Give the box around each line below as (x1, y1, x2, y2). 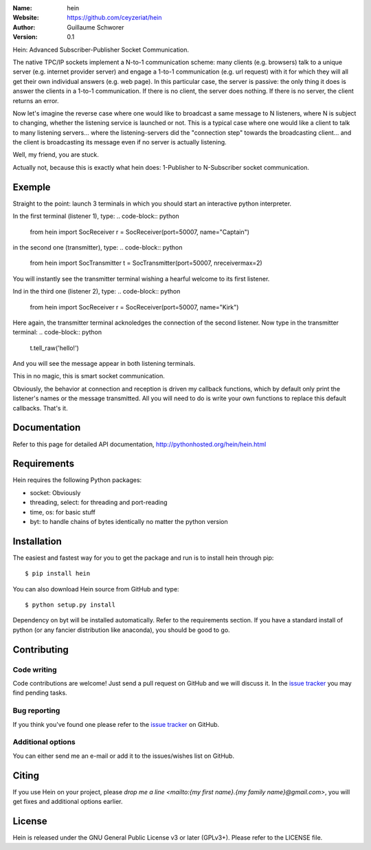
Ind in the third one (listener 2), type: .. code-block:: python (12, 287, 181, 296)
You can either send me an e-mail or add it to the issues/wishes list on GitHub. (12, 752, 235, 760)
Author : (12, 23, 36, 31)
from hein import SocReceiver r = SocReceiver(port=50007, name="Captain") (30, 228, 250, 236)
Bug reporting (12, 706, 60, 715)
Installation (12, 535, 62, 547)
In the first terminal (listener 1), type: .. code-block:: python (12, 212, 180, 220)
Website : (12, 14, 39, 22)
